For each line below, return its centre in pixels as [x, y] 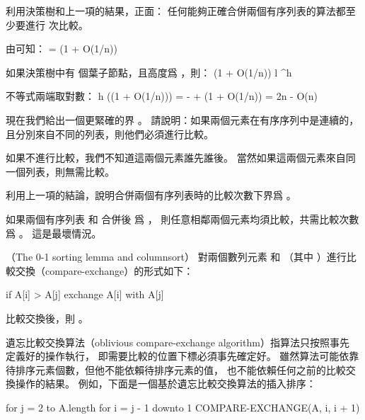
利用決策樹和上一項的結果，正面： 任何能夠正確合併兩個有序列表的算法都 [176, 11]
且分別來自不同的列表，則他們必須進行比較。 [110, 134]
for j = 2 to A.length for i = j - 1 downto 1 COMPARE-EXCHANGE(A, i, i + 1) [183, 407]
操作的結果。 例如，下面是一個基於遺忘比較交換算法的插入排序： [166, 384]
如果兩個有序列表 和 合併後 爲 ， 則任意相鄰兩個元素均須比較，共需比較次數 [182, 218]
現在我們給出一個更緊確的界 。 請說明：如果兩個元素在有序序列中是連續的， [182, 119]
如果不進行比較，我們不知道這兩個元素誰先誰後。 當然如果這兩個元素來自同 [181, 158]
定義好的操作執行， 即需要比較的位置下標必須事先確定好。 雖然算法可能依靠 [182, 356]
